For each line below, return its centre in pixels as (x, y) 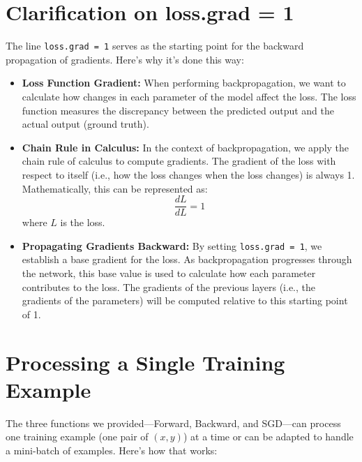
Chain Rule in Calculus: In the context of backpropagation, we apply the (186, 147)
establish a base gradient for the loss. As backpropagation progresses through (187, 259)
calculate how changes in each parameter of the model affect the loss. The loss (189, 96)
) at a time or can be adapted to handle (268, 437)
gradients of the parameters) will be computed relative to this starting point (185, 300)
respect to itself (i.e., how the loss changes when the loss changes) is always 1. (188, 174)
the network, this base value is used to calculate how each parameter (169, 273)
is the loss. (83, 222)
